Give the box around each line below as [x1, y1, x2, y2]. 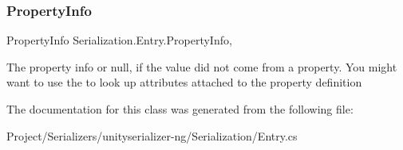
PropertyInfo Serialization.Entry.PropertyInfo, [6, 32, 232, 48]
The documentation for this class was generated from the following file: [6, 101, 354, 117]
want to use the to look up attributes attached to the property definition [6, 74, 362, 90]
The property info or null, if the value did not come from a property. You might [6, 58, 397, 75]
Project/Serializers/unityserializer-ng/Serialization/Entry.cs [6, 127, 298, 144]
